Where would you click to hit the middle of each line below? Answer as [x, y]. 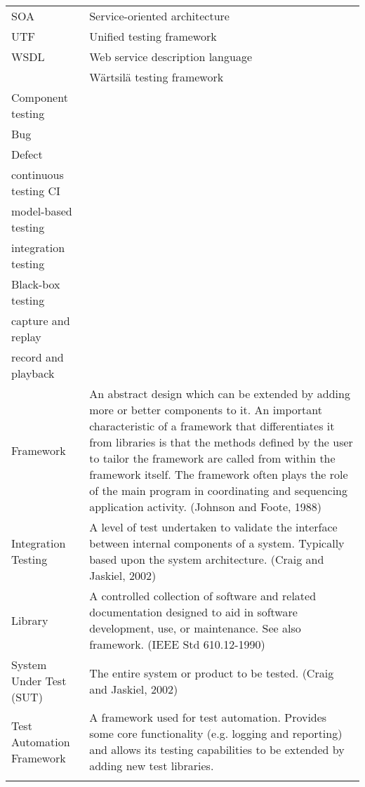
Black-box [36, 284]
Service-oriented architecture [159, 16]
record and [38, 357]
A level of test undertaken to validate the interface [213, 527]
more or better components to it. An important [206, 410]
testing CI [36, 191]
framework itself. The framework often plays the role [219, 474]
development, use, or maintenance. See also [195, 628]
